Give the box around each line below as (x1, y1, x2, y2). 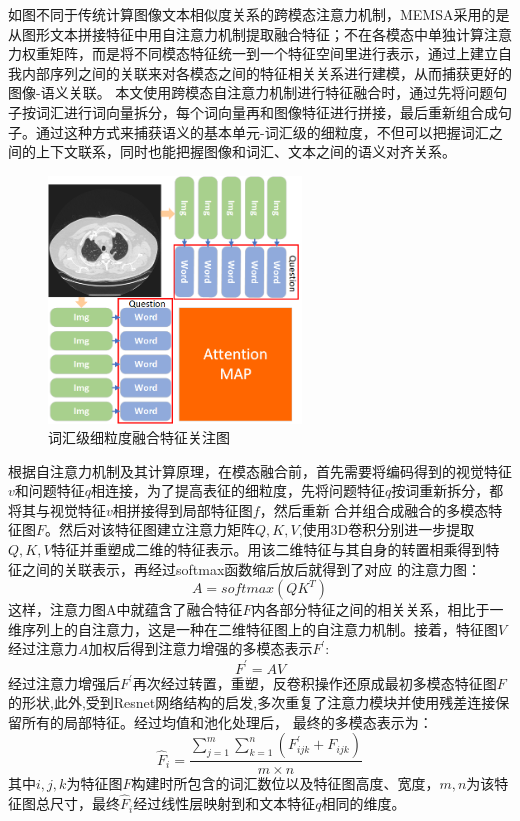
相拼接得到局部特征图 (112, 499, 253, 520)
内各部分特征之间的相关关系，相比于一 (251, 599, 504, 620)
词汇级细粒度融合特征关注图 (48, 427, 230, 448)
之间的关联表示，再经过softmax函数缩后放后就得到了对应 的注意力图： (21, 558, 481, 579)
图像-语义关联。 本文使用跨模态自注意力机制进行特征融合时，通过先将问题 (8, 82, 494, 103)
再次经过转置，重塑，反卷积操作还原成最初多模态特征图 (132, 672, 497, 693)
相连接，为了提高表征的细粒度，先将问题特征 (91, 480, 386, 501)
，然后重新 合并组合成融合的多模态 (259, 499, 489, 520)
